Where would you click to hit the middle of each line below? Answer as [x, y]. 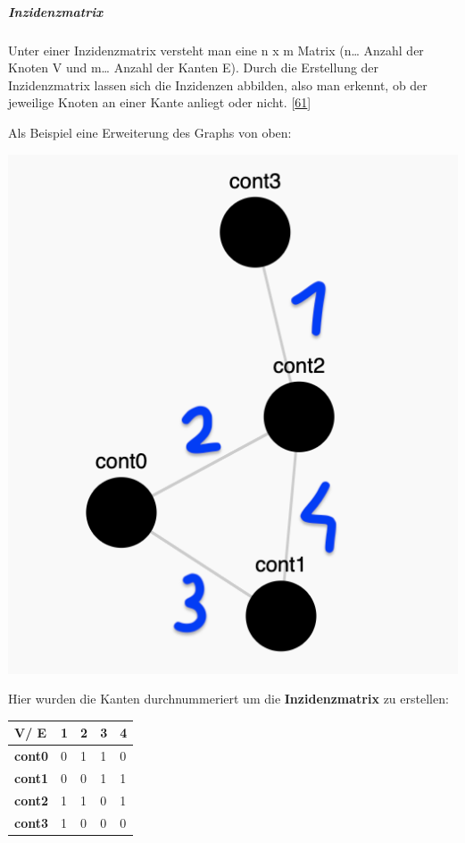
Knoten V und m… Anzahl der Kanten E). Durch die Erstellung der [194, 67]
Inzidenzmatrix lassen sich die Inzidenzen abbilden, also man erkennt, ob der [218, 84]
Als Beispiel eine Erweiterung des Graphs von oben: [150, 132]
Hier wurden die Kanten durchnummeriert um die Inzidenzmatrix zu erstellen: [228, 699]
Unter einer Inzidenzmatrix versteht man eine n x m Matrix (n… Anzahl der [216, 50]
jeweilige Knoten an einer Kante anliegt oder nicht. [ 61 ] [160, 102]
